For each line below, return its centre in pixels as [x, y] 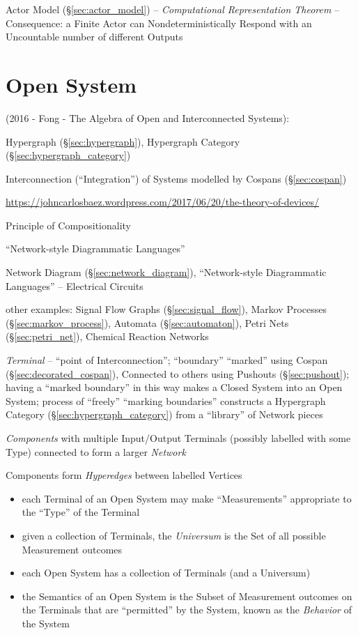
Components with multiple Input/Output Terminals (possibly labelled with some [178, 438]
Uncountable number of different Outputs [94, 37]
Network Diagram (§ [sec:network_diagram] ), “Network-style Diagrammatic [166, 272]
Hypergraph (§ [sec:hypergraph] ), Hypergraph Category [123, 141]
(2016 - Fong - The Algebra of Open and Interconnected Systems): [148, 117]
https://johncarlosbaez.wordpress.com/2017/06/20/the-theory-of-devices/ [163, 202]
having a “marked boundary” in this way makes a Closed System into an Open [174, 387]
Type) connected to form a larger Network [96, 451]
